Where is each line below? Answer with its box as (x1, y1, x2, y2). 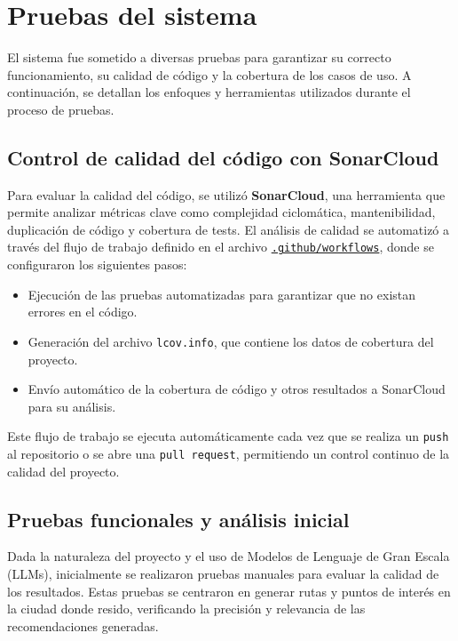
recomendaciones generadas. (7, 616, 159, 635)
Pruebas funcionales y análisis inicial (7, 505, 350, 533)
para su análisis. (28, 397, 116, 415)
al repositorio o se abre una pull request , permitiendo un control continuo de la (7, 445, 450, 463)
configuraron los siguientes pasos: (7, 255, 187, 274)
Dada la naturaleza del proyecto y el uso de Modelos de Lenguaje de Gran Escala (7, 547, 450, 565)
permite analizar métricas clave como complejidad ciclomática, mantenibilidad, (7, 203, 436, 221)
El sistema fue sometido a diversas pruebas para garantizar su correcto (7, 48, 391, 67)
